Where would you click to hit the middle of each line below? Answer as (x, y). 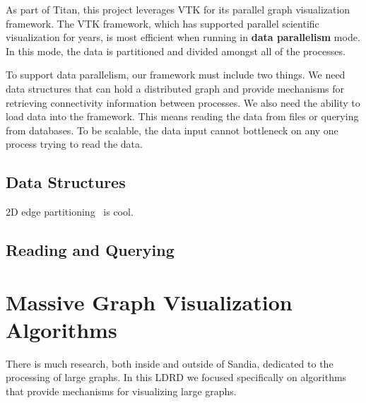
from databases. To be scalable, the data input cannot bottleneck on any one (172, 130)
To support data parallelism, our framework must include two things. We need (176, 75)
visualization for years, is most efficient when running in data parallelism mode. (183, 37)
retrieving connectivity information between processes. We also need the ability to (183, 102)
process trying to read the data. (74, 144)
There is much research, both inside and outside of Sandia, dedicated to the (170, 363)
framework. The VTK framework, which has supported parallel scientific (163, 23)
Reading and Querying (90, 250)
